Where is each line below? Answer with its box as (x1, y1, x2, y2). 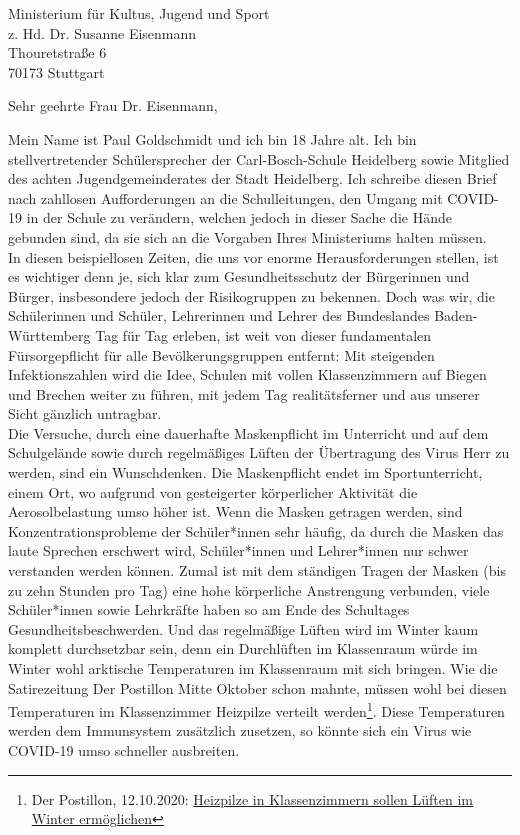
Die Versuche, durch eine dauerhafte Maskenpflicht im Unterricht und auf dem (8, 422, 489, 443)
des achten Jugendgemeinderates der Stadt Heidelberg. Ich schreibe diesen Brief (8, 168, 497, 189)
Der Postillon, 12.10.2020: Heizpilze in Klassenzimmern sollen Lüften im (31, 788, 473, 809)
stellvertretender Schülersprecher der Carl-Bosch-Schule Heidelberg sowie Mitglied (8, 148, 510, 169)
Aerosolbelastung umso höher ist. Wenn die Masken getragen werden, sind (8, 501, 463, 522)
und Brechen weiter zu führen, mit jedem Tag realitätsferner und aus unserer (8, 383, 480, 404)
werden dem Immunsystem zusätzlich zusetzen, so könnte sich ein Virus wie (8, 720, 472, 741)
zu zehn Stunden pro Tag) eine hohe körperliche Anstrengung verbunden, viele (8, 579, 490, 600)
